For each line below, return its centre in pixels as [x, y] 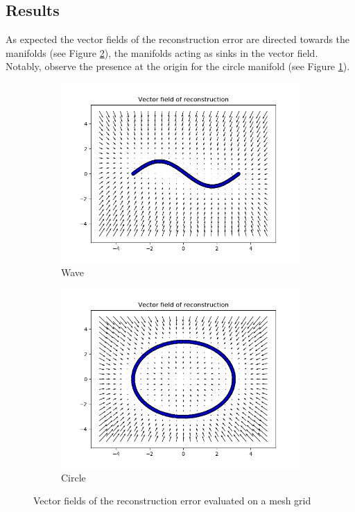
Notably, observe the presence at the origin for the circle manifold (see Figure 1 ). [178, 66]
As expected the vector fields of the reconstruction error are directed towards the [178, 39]
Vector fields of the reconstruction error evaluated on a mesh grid [172, 501]
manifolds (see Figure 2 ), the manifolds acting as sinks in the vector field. [162, 52]
